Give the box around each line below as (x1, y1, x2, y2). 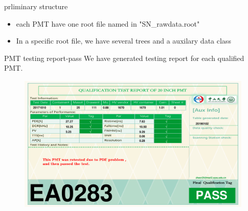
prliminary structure (4, 1, 68, 11)
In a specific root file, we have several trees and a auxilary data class (16, 35, 231, 46)
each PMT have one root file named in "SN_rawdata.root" (16, 18, 200, 29)
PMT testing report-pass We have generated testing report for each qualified (4, 52, 244, 63)
